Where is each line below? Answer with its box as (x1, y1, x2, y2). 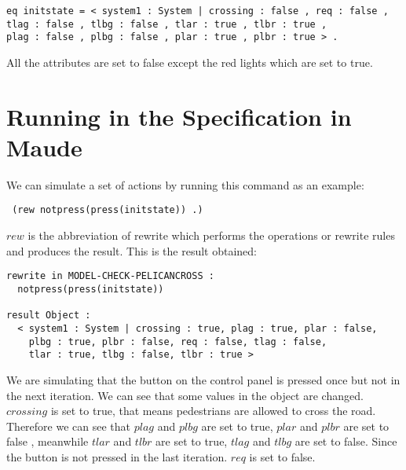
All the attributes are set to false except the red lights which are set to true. (6, 53, 373, 70)
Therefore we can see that (6, 417, 131, 434)
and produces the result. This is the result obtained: (6, 242, 258, 259)
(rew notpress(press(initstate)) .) (12, 204, 203, 216)
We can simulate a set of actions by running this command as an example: (6, 176, 364, 193)
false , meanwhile (6, 433, 89, 450)
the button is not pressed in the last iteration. (6, 448, 228, 464)
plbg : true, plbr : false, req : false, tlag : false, (28, 336, 327, 347)
